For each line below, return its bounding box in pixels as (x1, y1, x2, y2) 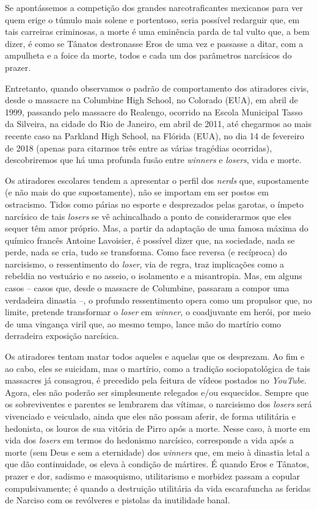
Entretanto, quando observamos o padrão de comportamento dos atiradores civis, (5, 81, 309, 94)
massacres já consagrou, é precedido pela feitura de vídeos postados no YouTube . (5, 374, 307, 387)
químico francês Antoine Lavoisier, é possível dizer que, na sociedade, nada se (5, 233, 295, 246)
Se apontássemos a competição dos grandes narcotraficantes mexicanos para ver (5, 1, 303, 13)
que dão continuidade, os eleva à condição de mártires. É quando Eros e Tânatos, (5, 457, 309, 470)
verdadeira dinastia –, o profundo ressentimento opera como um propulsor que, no (5, 293, 312, 306)
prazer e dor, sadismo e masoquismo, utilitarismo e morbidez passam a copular (5, 469, 300, 482)
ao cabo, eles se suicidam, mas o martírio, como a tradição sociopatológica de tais (5, 362, 310, 374)
